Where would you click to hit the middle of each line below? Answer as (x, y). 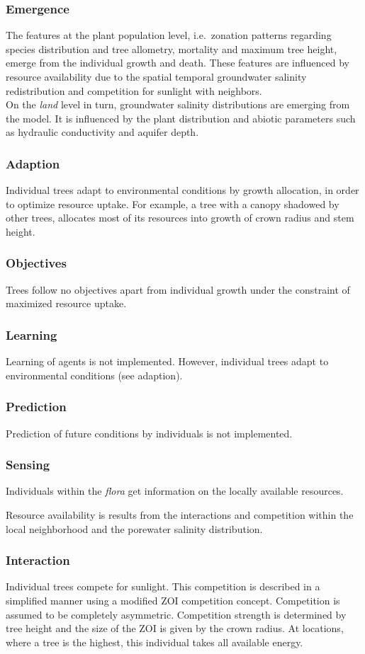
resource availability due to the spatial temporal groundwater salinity (156, 76)
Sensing (28, 465)
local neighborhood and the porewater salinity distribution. (134, 528)
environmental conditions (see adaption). (94, 375)
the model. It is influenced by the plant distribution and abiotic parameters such (181, 118)
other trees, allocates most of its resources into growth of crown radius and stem (180, 218)
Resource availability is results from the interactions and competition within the (180, 515)
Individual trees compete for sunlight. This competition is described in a (163, 586)
